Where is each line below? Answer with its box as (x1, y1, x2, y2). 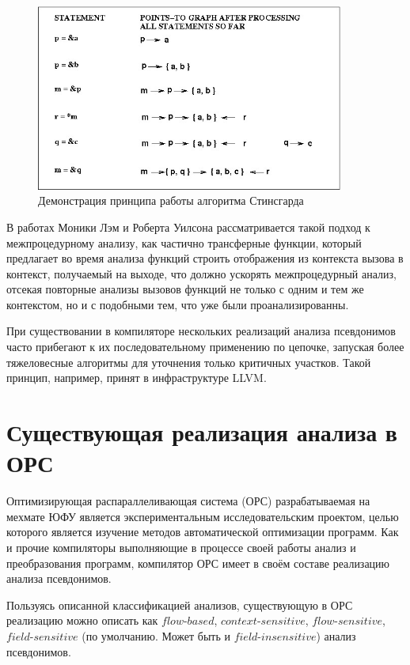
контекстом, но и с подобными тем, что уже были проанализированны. (6, 296, 349, 312)
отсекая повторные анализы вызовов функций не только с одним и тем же (6, 281, 364, 297)
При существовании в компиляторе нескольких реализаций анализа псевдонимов (6, 323, 396, 339)
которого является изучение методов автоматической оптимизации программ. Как (6, 523, 399, 540)
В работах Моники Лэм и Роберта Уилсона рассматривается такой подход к (6, 218, 370, 235)
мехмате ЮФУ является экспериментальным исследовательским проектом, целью (6, 508, 399, 524)
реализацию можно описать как (6, 612, 158, 629)
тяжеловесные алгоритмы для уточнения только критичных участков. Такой (6, 353, 371, 370)
